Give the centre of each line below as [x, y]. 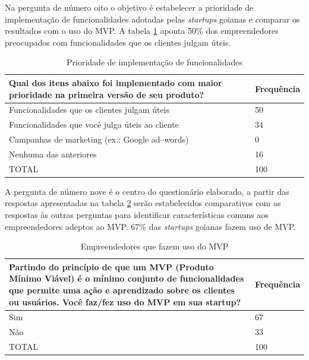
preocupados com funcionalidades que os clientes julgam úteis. [118, 42]
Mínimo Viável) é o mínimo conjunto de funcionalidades [127, 278]
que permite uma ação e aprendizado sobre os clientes [122, 290]
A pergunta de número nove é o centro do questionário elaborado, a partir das [147, 191]
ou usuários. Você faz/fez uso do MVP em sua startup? [125, 301]
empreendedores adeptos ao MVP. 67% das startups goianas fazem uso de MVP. [150, 226]
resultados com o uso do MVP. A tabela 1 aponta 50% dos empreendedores [142, 31]
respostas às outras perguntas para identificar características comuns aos [137, 215]
